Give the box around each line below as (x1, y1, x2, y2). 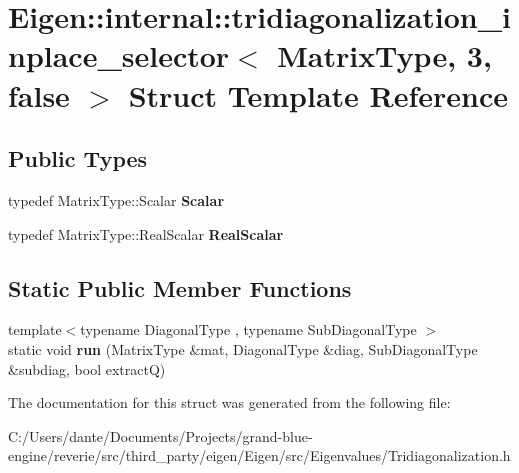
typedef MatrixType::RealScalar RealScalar (8, 223, 284, 244)
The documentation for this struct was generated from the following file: (8, 392, 451, 413)
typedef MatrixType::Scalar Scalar (8, 189, 225, 210)
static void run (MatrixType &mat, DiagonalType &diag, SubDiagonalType (8, 338, 478, 359)
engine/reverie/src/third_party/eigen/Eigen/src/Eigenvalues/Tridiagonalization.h (8, 445, 511, 466)
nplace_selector (8, 35, 230, 76)
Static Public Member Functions (8, 272, 352, 303)
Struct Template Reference (128, 74, 509, 115)
